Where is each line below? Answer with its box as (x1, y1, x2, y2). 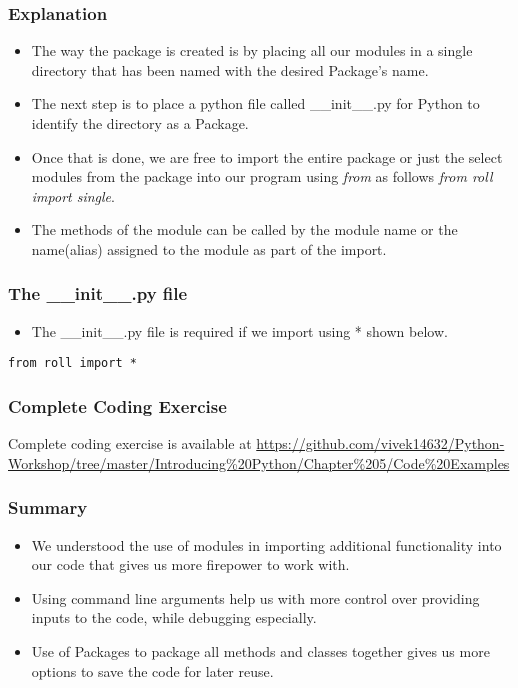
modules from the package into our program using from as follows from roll (31, 166, 493, 187)
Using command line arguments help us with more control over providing (31, 587, 480, 608)
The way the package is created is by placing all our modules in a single (31, 40, 473, 61)
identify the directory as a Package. (31, 113, 249, 133)
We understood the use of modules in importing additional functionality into (31, 534, 502, 555)
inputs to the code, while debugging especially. (31, 607, 317, 628)
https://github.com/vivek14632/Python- (256, 433, 505, 454)
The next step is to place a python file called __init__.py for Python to (31, 93, 480, 114)
